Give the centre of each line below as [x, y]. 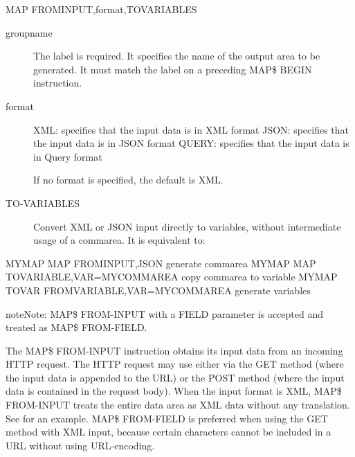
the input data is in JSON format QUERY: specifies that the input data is [191, 143]
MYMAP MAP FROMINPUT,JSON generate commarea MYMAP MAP [161, 263]
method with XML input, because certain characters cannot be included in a [169, 432]
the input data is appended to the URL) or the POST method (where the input [175, 377]
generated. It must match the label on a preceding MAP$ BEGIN [173, 69]
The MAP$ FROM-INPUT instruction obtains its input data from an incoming [174, 350]
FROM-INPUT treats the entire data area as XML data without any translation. [178, 405]
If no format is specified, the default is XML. [128, 180]
